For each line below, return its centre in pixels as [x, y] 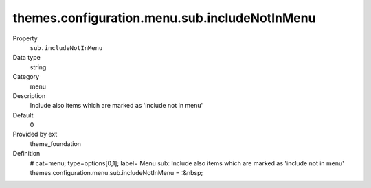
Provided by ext [35, 134]
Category [26, 77]
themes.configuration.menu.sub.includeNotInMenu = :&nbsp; [116, 173]
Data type [26, 58]
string [38, 67]
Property [25, 38]
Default [23, 115]
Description [29, 95]
